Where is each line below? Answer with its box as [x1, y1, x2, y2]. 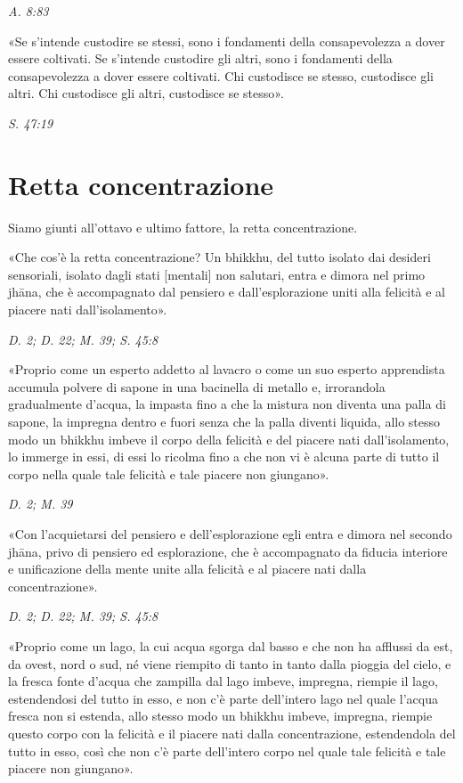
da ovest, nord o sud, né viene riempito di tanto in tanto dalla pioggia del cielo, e [8, 654, 451, 673]
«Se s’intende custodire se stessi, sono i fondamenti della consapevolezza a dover [8, 31, 445, 50]
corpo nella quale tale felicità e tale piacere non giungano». [8, 464, 329, 483]
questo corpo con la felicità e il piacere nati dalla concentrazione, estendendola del [8, 723, 456, 742]
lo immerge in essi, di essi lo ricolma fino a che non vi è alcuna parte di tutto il [8, 447, 440, 466]
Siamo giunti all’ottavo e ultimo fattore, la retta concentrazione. [8, 217, 358, 236]
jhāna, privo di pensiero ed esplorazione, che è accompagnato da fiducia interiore [8, 542, 448, 560]
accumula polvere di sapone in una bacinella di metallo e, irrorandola [8, 377, 386, 396]
